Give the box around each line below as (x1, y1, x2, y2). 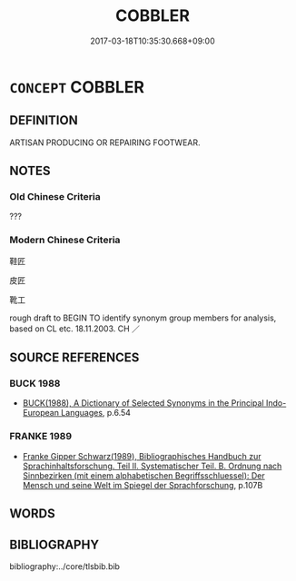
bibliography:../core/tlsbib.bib (9, 560, 121, 572)
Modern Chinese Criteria (9, 233, 121, 246)
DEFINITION (9, 113, 79, 128)
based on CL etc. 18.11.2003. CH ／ (9, 323, 141, 334)
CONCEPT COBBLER (9, 76, 145, 97)
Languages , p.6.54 (60, 408, 132, 419)
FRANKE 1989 (9, 430, 73, 443)
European (22, 408, 59, 419)
